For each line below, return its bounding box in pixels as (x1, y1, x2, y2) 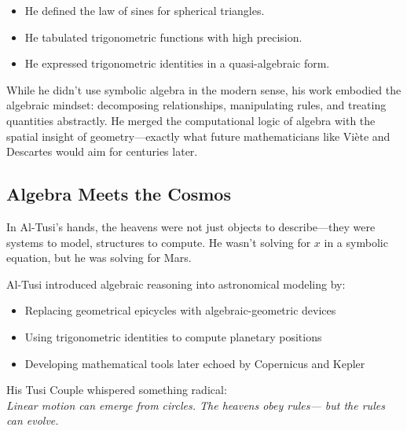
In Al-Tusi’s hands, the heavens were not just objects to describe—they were (6, 218, 376, 234)
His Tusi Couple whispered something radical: (6, 381, 227, 398)
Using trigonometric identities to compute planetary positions (24, 328, 322, 344)
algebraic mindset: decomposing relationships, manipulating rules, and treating (6, 97, 387, 113)
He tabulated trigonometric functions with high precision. (24, 28, 302, 45)
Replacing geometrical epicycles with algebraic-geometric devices (24, 302, 336, 319)
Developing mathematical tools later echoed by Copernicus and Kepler (24, 355, 365, 371)
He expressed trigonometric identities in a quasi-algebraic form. (24, 55, 330, 72)
